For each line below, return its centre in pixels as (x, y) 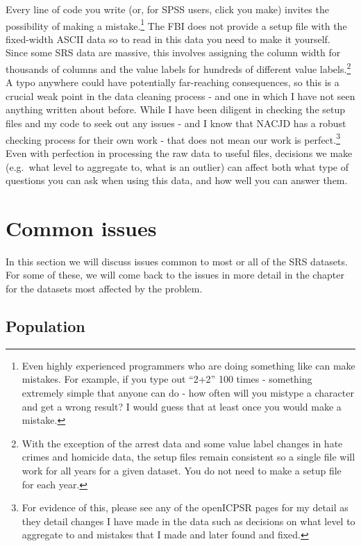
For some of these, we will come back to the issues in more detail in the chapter (175, 275)
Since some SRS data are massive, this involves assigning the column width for (173, 52)
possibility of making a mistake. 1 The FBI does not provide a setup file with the (176, 24)
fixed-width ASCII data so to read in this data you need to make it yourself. (168, 39)
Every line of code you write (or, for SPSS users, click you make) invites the (167, 9)
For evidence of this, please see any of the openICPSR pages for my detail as (185, 507)
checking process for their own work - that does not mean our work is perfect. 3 (173, 138)
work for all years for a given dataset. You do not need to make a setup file (182, 470)
